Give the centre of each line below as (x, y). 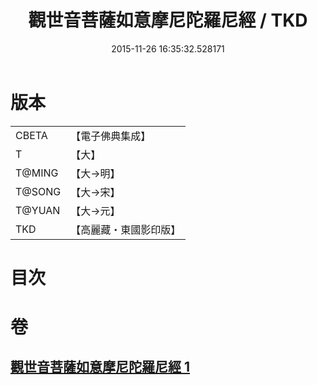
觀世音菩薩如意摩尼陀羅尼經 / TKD (168, 20)
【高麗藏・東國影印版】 (126, 229)
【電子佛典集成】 (111, 136)
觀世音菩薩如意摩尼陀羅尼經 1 (100, 367)
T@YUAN (38, 210)
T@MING (37, 173)
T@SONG (38, 191)
